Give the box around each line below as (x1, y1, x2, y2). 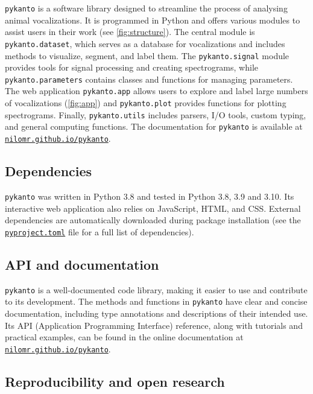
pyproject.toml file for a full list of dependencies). (5, 225, 194, 238)
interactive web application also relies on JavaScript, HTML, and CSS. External (5, 202, 301, 214)
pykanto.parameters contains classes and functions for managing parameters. (5, 72, 293, 85)
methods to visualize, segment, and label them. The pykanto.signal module (5, 49, 289, 62)
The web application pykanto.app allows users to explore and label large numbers (5, 84, 308, 97)
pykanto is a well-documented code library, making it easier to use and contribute (5, 283, 308, 296)
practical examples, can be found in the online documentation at (5, 331, 244, 343)
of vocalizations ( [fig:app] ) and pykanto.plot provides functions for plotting (5, 97, 286, 109)
